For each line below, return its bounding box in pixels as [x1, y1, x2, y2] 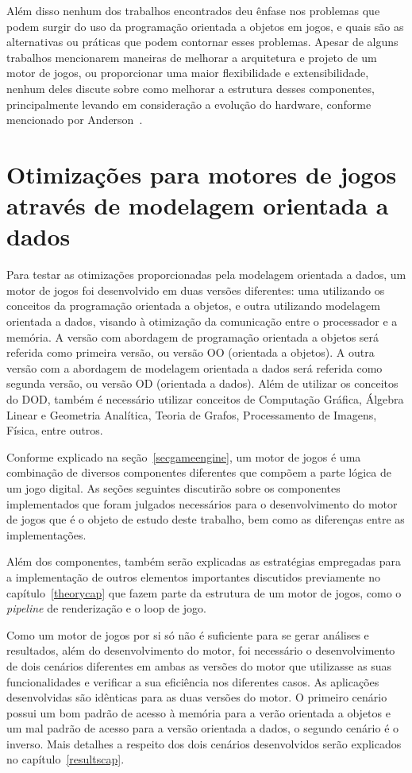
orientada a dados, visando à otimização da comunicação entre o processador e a [6, 313, 398, 330]
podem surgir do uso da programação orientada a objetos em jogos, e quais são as [6, 17, 404, 34]
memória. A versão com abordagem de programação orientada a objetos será [6, 328, 379, 345]
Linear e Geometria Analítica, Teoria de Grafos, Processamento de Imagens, [6, 406, 377, 423]
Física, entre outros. [6, 422, 103, 439]
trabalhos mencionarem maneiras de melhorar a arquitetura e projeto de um [6, 48, 377, 65]
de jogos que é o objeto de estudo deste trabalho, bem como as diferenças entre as [6, 511, 405, 528]
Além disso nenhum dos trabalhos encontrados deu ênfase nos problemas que [6, 2, 380, 18]
